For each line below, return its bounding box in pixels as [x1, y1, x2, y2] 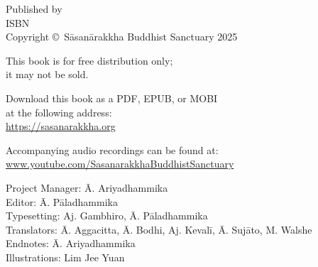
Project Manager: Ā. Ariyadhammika [6, 180, 168, 195]
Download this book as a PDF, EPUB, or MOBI [6, 90, 218, 105]
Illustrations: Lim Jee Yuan [6, 249, 125, 264]
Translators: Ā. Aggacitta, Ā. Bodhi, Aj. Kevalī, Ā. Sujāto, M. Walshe [6, 222, 312, 236]
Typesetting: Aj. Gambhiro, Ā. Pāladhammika [6, 208, 208, 223]
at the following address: [6, 104, 112, 119]
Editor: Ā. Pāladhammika [6, 194, 118, 209]
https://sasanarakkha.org [6, 119, 116, 133]
